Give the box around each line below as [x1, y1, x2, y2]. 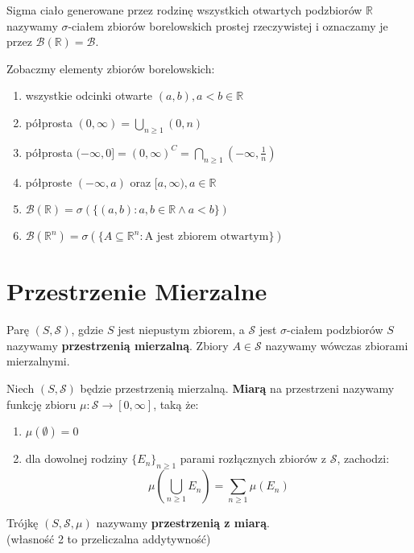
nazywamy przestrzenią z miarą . [96, 514, 270, 531]
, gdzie [71, 321, 104, 338]
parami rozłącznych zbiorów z [180, 450, 327, 467]
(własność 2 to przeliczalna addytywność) [6, 530, 211, 547]
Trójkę [6, 514, 39, 531]
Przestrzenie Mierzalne [6, 274, 267, 307]
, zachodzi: [337, 450, 390, 467]
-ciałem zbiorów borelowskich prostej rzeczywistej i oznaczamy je [68, 17, 388, 34]
